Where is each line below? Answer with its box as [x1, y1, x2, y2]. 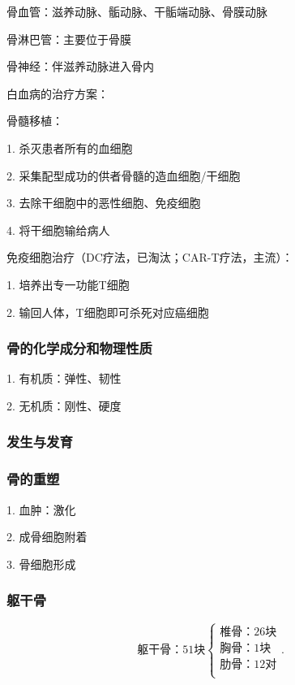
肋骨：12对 [220, 658, 277, 670]
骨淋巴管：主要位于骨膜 [6, 30, 131, 47]
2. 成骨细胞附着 [6, 528, 88, 545]
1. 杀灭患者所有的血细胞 [6, 139, 133, 156]
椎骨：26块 [220, 626, 277, 638]
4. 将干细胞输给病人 [6, 221, 110, 238]
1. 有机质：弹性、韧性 [6, 370, 122, 387]
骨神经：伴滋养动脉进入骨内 [6, 58, 154, 75]
